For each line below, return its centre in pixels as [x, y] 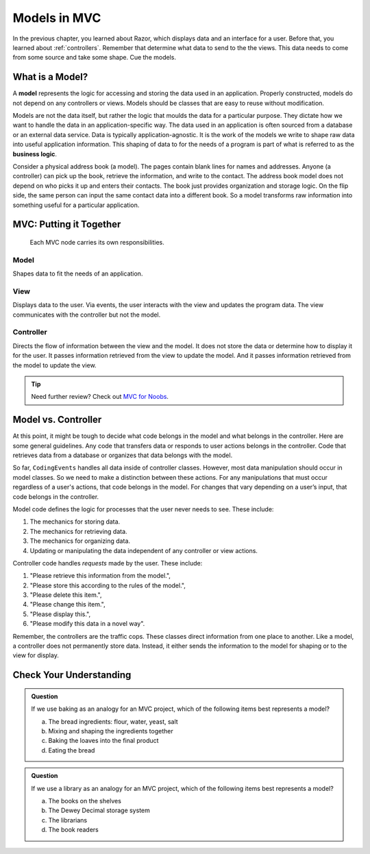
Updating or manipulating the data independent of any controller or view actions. [144, 550]
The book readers [73, 830]
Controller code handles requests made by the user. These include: [108, 563]
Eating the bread [72, 750]
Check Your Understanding [72, 675]
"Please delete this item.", [66, 595]
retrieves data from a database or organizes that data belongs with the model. [123, 455]
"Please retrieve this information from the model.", [100, 576]
